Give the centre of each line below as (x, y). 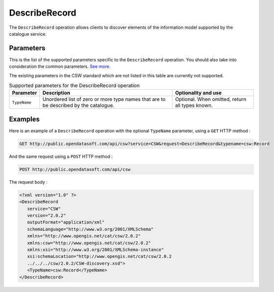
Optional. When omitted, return (211, 99)
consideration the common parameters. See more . (60, 66)
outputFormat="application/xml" (66, 222)
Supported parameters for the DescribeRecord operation (74, 85)
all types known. (194, 105)
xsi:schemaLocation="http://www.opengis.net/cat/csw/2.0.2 (99, 257)
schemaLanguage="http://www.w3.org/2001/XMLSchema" (90, 229)
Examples (24, 119)
